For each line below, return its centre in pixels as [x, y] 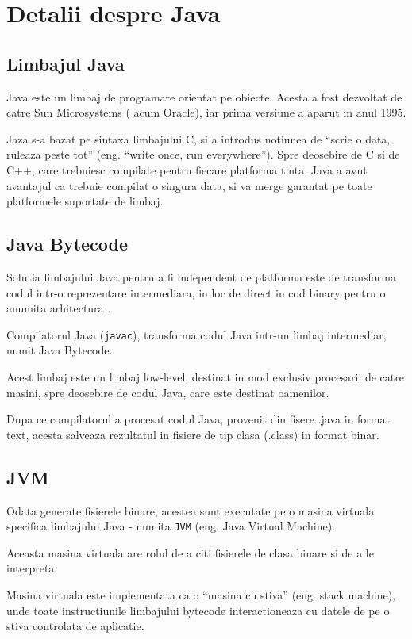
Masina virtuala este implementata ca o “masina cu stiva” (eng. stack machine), [201, 594]
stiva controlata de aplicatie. [75, 626]
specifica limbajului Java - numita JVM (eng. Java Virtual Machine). [171, 526]
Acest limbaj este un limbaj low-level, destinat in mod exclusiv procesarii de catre [205, 376]
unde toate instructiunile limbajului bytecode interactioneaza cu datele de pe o [198, 610]
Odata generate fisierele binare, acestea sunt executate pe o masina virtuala [191, 510]
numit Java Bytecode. [60, 350]
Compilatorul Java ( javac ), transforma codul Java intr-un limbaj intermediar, [196, 334]
